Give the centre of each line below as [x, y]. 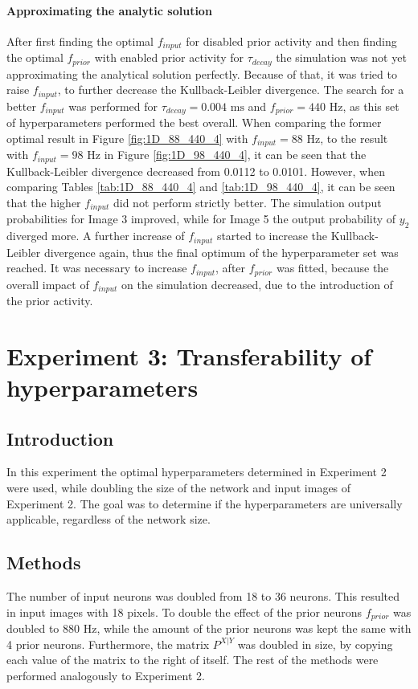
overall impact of [48, 284]
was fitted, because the [332, 268]
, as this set [371, 106]
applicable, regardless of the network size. [109, 519]
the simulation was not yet [341, 57]
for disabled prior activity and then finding [291, 41]
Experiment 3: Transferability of [189, 355]
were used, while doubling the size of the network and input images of [179, 488]
